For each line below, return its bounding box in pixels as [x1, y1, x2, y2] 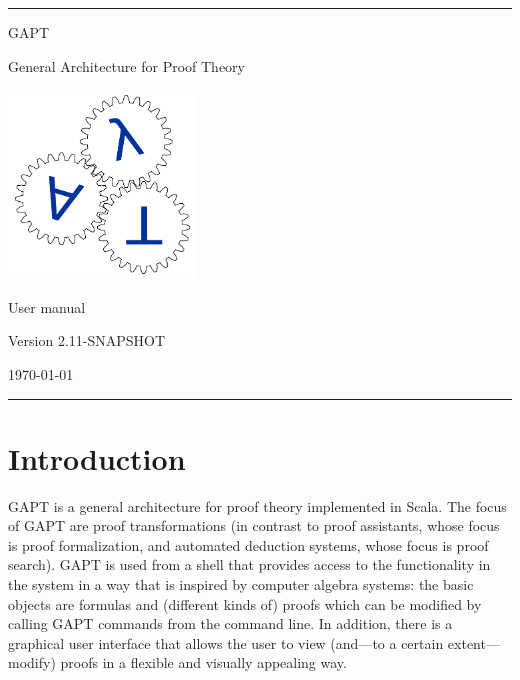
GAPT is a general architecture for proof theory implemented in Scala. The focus [8, 495, 507, 516]
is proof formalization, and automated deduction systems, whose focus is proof [8, 534, 489, 555]
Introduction [8, 437, 186, 478]
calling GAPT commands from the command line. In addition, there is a [8, 613, 453, 634]
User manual [8, 296, 86, 317]
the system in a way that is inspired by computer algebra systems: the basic [8, 574, 474, 595]
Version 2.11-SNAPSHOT [8, 330, 166, 351]
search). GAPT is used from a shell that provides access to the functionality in [8, 554, 491, 575]
